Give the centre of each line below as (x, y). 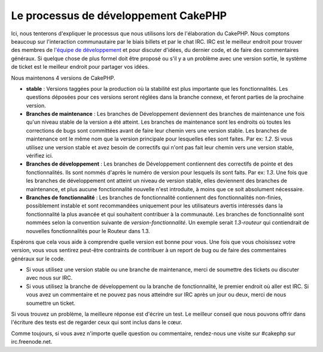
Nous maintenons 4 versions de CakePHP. (63, 78)
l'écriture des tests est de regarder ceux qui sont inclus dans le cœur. (97, 322)
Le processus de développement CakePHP (119, 16)
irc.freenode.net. (32, 342)
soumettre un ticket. (51, 303)
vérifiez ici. (39, 156)
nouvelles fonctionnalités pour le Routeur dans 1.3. (88, 231)
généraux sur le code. (38, 258)
